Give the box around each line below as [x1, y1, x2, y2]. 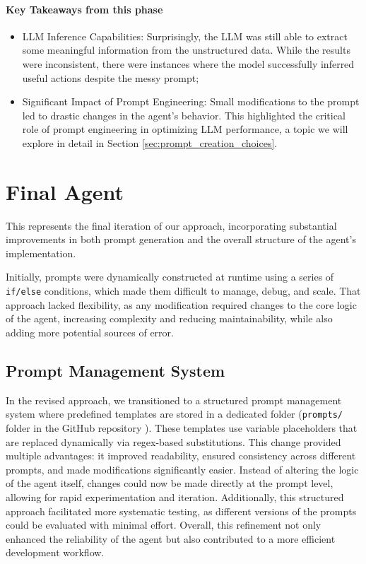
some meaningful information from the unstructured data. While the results [22, 42, 350, 57]
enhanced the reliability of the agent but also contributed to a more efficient [6, 531, 336, 546]
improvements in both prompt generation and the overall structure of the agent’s [6, 232, 356, 247]
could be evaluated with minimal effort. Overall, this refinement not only [6, 517, 321, 532]
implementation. [6, 245, 76, 260]
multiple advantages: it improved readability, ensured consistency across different [6, 448, 356, 463]
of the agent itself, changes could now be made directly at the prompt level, [6, 476, 333, 490]
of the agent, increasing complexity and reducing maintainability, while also [6, 311, 333, 326]
